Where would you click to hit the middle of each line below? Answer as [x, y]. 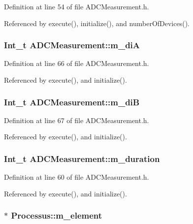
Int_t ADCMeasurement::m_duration [82, 158]
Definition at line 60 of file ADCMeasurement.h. [77, 177]
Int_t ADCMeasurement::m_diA [72, 45]
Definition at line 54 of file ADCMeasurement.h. [77, 6]
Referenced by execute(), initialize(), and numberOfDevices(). [97, 23]
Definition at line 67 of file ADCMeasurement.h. [77, 120]
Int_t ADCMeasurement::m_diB [72, 102]
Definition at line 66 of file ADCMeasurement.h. [77, 63]
